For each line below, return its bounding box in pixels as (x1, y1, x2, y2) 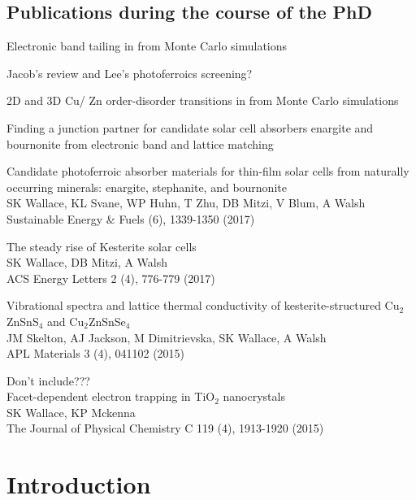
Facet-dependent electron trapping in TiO (6, 388, 215, 405)
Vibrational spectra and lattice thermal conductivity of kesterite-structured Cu (6, 297, 400, 314)
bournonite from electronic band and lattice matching (6, 135, 274, 152)
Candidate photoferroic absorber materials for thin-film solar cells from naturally (6, 163, 409, 180)
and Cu (47, 312, 84, 329)
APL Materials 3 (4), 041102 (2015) (6, 345, 185, 362)
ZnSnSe (88, 312, 126, 329)
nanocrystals (223, 388, 285, 405)
